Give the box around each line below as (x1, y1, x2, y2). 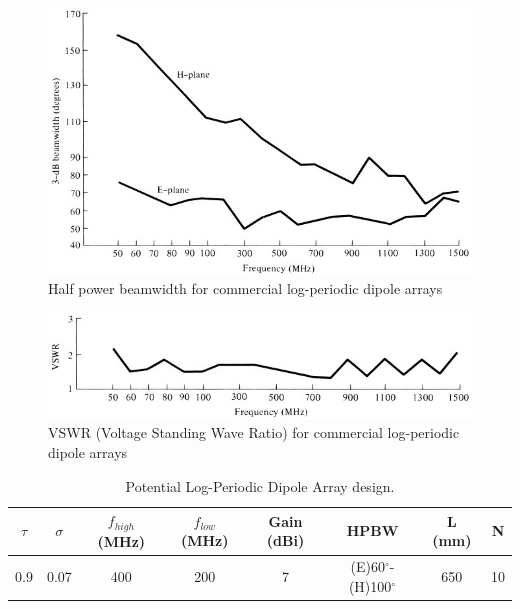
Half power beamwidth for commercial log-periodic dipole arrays (48, 278, 443, 299)
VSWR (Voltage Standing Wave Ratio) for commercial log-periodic (48, 422, 460, 443)
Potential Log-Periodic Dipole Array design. (125, 475, 395, 496)
